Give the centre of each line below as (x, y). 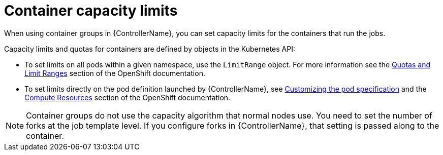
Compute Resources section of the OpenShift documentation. (128, 97)
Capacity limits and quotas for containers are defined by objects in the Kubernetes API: (150, 49)
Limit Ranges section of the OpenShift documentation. (115, 73)
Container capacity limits (91, 11)
